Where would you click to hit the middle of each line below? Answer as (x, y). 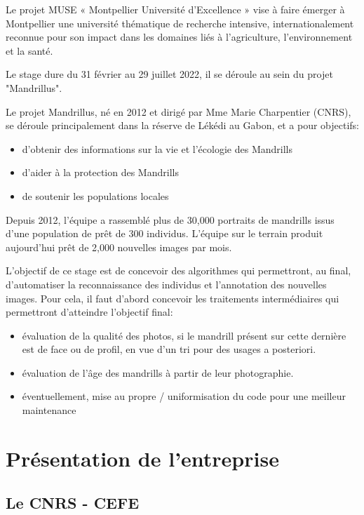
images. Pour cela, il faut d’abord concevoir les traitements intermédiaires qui (173, 298)
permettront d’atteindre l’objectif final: (89, 312)
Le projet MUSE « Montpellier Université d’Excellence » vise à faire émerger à (175, 9)
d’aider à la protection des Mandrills (100, 172)
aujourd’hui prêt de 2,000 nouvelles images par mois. (119, 247)
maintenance (49, 410)
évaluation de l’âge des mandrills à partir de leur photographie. (158, 372)
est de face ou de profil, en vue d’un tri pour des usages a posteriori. (169, 349)
